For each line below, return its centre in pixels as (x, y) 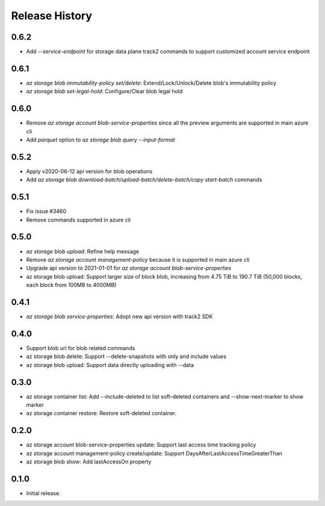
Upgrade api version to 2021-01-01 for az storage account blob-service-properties (129, 268)
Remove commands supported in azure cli (79, 220)
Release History (52, 16)
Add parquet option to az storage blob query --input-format (101, 140)
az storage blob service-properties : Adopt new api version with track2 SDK (119, 316)
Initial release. (43, 493)
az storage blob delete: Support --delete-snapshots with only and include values (126, 356)
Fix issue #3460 (46, 211)
